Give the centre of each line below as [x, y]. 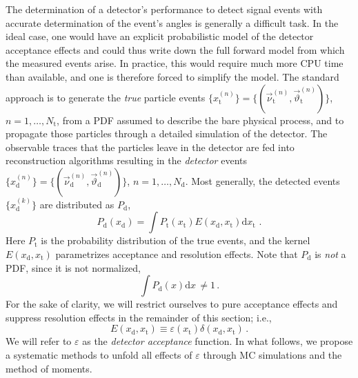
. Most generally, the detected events [262, 180]
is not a [330, 253]
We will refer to [39, 341]
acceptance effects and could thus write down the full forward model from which [175, 49]
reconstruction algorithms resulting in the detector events [126, 160]
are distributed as [77, 204]
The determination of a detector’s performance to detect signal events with [164, 9]
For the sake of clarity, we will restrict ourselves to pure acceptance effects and [172, 304]
